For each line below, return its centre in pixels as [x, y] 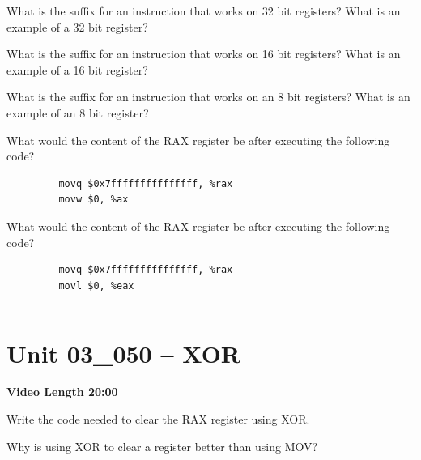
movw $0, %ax [94, 200]
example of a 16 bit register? [77, 69]
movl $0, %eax [96, 285]
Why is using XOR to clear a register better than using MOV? [162, 446]
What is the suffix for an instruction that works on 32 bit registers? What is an [204, 11]
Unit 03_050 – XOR [124, 353]
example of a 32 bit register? [77, 26]
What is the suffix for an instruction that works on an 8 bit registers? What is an [208, 97]
